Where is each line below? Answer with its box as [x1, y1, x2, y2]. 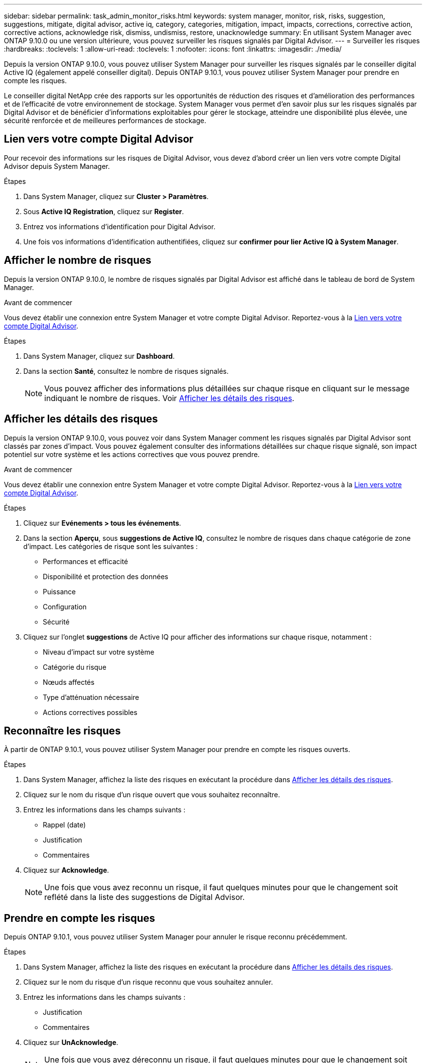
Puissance [43, 587, 76, 596]
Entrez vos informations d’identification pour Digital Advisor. [23, 222, 215, 231]
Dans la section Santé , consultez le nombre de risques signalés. [23, 367, 229, 375]
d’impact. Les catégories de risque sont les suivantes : [23, 542, 198, 550]
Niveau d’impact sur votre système [43, 647, 155, 656]
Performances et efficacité [43, 557, 128, 566]
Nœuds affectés [43, 678, 95, 686]
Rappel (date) [43, 821, 86, 829]
